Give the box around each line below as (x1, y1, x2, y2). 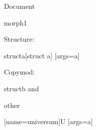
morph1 (4, 17, 27, 27)
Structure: (4, 34, 34, 44)
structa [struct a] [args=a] (4, 50, 80, 60)
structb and (4, 83, 39, 93)
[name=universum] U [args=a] (4, 116, 93, 127)
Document (4, 1, 35, 11)
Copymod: (4, 67, 35, 77)
